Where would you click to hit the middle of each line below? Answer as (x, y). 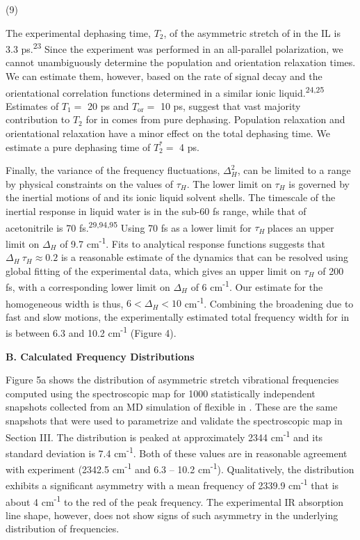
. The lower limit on (229, 183)
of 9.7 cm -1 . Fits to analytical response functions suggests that (193, 242)
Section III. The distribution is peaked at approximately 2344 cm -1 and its (164, 436)
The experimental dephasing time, (78, 32)
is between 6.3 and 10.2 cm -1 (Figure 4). (91, 332)
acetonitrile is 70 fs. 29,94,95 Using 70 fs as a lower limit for (129, 226)
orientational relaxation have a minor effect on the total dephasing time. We (168, 133)
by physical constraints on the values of (90, 183)
